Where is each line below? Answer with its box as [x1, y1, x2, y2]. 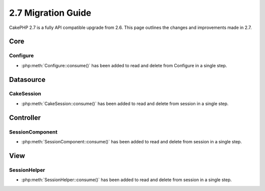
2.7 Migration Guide [9, 7, 92, 18]
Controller [9, 113, 41, 122]
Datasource [9, 75, 46, 83]
